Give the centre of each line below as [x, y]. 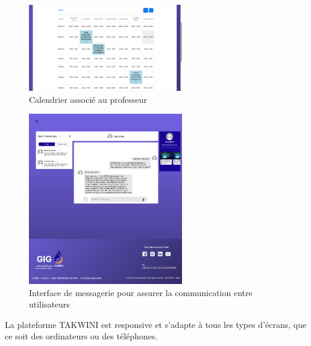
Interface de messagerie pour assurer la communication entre [141, 292]
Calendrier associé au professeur [88, 99]
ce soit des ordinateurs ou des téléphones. [81, 336]
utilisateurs [49, 304]
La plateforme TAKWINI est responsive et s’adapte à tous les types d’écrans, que [156, 324]
